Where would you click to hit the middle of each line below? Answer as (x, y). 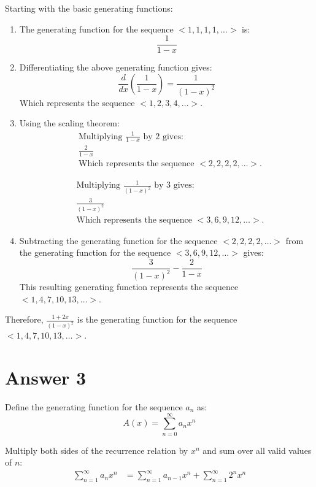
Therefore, (24, 319)
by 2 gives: (163, 136)
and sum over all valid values (257, 450)
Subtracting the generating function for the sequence (118, 240)
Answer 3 (46, 378)
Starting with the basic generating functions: (89, 8)
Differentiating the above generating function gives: (116, 67)
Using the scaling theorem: (69, 123)
